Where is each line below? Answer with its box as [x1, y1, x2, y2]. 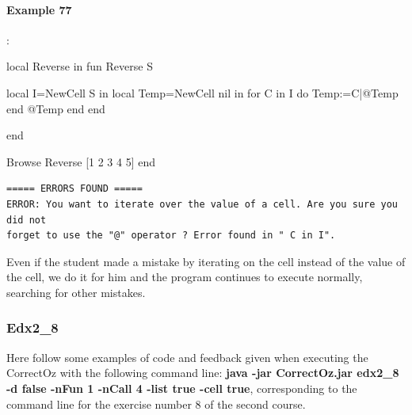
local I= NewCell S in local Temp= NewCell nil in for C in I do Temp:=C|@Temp [6, 84, 399, 101]
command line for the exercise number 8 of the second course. [6, 395, 306, 412]
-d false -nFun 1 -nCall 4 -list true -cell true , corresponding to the [6, 379, 357, 396]
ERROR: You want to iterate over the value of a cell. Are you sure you [6, 198, 398, 210]
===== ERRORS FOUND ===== [6, 183, 143, 195]
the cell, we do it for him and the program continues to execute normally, [6, 268, 363, 285]
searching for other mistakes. [6, 284, 146, 300]
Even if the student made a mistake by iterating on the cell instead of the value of [6, 253, 406, 269]
